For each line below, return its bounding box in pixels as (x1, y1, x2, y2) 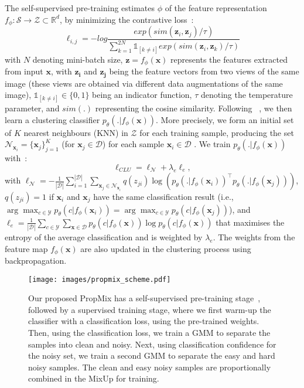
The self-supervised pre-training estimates (5, 2, 155, 13)
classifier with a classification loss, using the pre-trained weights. (28, 315, 259, 327)
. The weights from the (213, 230, 295, 243)
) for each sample (102, 138, 164, 150)
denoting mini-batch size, (32, 53, 123, 65)
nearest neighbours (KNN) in (23, 126, 128, 138)
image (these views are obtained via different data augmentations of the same (5, 77, 283, 89)
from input (5, 65, 43, 77)
